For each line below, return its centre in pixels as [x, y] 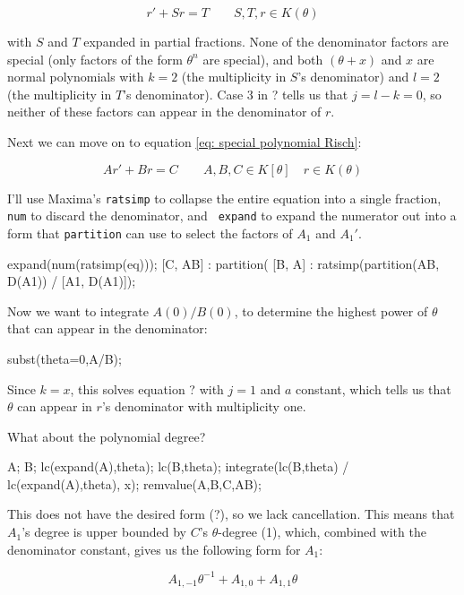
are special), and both [263, 59]
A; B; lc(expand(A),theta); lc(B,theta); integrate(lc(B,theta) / [178, 466]
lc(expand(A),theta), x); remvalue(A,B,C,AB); [134, 483]
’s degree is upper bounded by [104, 532]
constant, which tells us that [373, 388]
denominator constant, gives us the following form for [154, 549]
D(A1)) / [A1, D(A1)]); [72, 281]
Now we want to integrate [78, 310]
